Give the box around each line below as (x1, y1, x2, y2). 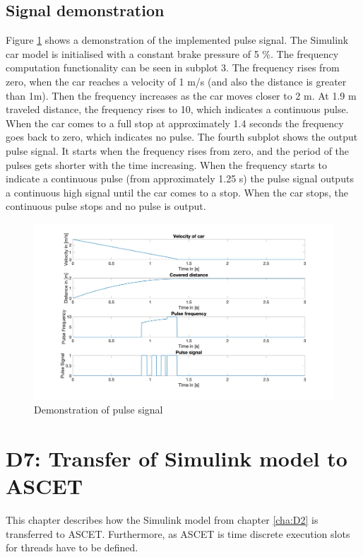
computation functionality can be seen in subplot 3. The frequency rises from (6, 60, 340, 75)
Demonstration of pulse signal (34, 402, 163, 417)
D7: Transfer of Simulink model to (6, 443, 347, 472)
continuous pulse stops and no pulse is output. (6, 199, 206, 213)
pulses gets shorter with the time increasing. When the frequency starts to (6, 157, 327, 172)
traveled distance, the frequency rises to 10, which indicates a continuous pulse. (6, 102, 349, 117)
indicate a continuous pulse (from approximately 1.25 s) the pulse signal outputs (6, 171, 354, 186)
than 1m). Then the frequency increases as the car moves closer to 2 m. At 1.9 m (6, 88, 357, 102)
